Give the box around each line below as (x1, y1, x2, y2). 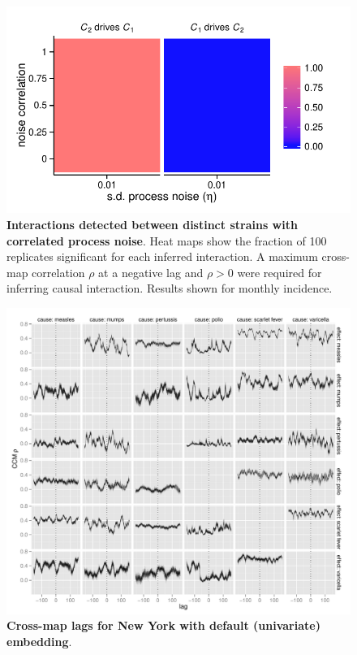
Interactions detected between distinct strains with (6, 215, 298, 232)
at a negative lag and (98, 263, 204, 280)
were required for (237, 263, 322, 280)
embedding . (6, 632, 72, 649)
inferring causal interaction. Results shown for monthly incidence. (6, 280, 333, 297)
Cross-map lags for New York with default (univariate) (6, 617, 320, 634)
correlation (32, 263, 85, 280)
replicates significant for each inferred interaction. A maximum (6, 248, 318, 265)
